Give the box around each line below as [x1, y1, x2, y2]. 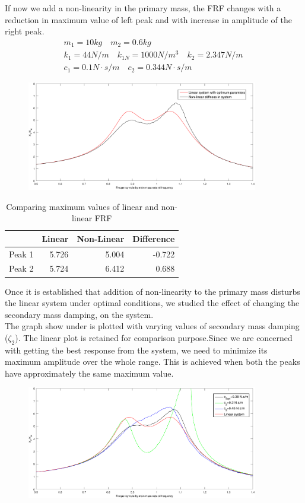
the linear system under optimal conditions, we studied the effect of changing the [5, 297, 300, 309]
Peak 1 [9, 247, 34, 260]
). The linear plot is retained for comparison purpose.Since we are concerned [15, 331, 293, 343]
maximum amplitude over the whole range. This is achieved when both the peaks [5, 355, 300, 368]
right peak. [5, 25, 45, 37]
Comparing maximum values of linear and [6, 200, 159, 212]
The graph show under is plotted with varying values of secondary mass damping [5, 320, 300, 332]
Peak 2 [9, 262, 34, 275]
